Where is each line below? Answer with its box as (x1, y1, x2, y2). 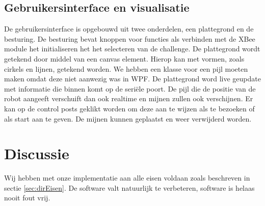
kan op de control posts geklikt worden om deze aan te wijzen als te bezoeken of (4, 103, 255, 113)
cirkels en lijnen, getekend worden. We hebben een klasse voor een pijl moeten (4, 63, 248, 74)
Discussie (4, 143, 69, 164)
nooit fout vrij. (4, 192, 50, 203)
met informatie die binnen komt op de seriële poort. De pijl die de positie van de (4, 83, 256, 94)
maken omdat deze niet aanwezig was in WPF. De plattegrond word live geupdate (4, 73, 261, 84)
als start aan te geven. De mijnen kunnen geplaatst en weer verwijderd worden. (4, 113, 252, 124)
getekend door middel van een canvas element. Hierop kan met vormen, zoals (4, 53, 245, 64)
